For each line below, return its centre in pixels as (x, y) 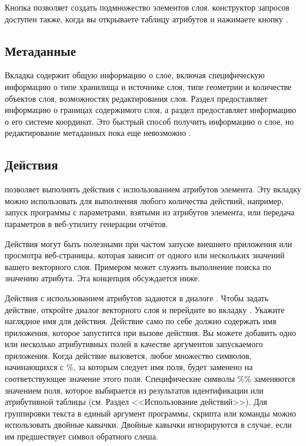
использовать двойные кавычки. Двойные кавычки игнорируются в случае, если (148, 425)
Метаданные (40, 50)
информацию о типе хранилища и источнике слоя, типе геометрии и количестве (148, 86)
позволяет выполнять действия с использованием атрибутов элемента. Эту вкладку (153, 189)
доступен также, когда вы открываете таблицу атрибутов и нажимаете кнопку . (147, 19)
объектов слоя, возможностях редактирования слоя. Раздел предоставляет (136, 98)
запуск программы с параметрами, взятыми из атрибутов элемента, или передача (150, 212)
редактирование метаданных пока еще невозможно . (98, 133)
